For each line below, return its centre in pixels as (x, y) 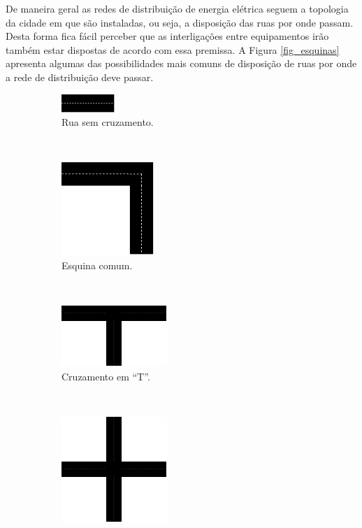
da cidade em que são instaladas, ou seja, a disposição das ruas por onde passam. (180, 22)
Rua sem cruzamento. (108, 122)
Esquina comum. (97, 265)
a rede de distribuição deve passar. (80, 77)
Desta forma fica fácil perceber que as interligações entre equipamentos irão (167, 36)
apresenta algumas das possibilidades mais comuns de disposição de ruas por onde (181, 63)
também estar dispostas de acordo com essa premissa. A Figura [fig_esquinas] (173, 49)
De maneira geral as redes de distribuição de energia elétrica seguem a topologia (177, 8)
